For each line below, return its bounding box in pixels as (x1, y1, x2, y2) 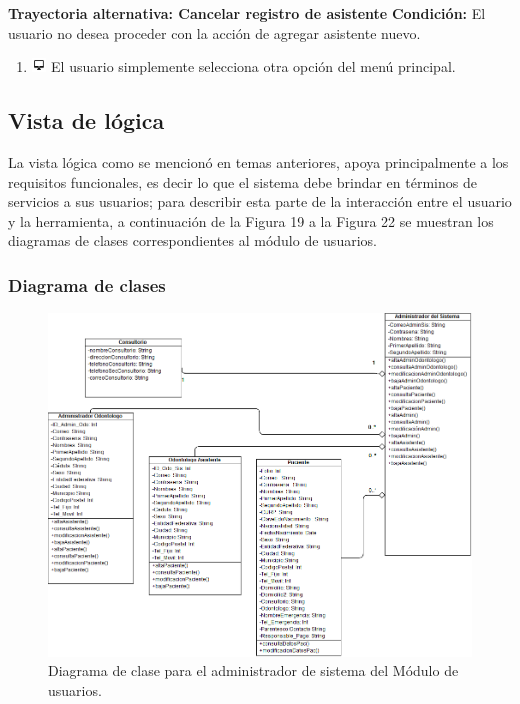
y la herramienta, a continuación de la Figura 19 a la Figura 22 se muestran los (8, 210, 494, 231)
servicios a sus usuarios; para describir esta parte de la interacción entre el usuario (8, 191, 512, 212)
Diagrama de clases (8, 272, 166, 297)
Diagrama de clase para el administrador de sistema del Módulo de (48, 660, 459, 681)
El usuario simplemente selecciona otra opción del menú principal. (51, 56, 456, 77)
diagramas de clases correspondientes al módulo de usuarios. (8, 230, 377, 251)
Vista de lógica (8, 105, 165, 136)
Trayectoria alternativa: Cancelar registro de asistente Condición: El (8, 3, 486, 23)
